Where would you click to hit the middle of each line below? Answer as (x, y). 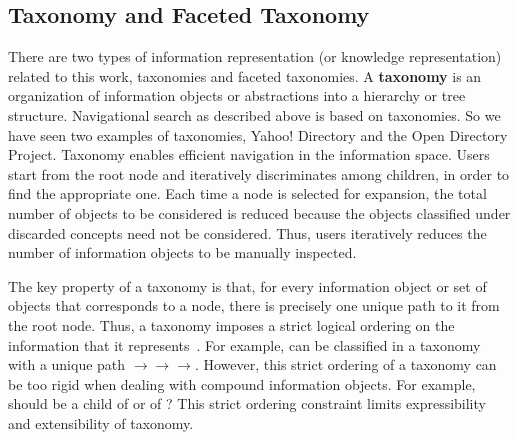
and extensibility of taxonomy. (101, 422)
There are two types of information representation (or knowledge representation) (255, 56)
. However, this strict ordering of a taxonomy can (345, 364)
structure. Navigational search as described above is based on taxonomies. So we (254, 114)
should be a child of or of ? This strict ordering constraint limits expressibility (247, 403)
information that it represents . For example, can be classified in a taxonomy (244, 344)
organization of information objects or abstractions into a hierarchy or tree (237, 95)
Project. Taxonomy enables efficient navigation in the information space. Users (249, 154)
